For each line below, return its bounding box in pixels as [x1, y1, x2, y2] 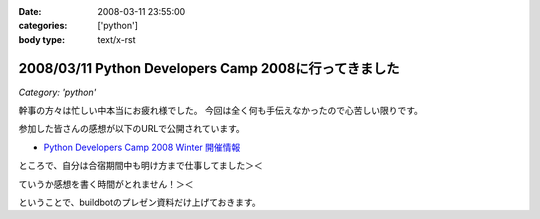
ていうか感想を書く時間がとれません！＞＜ [18, 178, 194, 190]
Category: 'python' [18, 86, 97, 98]
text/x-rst [97, 33, 136, 45]
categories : [18, 20, 68, 32]
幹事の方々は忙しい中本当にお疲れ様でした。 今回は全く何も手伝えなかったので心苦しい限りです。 [18, 105, 424, 117]
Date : [18, 6, 42, 17]
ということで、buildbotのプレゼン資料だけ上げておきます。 [18, 196, 261, 209]
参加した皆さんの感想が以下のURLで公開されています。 [18, 123, 245, 135]
